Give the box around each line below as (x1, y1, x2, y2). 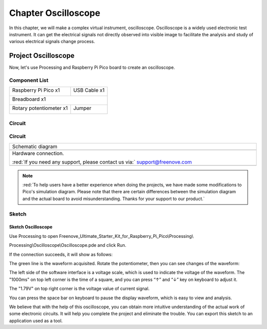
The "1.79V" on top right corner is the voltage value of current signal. (9, 285, 150, 292)
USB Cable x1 (73, 87, 105, 94)
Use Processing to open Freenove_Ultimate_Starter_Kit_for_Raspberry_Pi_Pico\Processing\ (9, 233, 194, 239)
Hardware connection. (12, 150, 64, 157)
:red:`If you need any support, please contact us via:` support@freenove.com (12, 159, 192, 165)
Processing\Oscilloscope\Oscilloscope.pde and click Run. (9, 242, 127, 248)
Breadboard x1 (12, 96, 46, 103)
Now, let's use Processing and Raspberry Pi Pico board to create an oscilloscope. (9, 64, 175, 70)
